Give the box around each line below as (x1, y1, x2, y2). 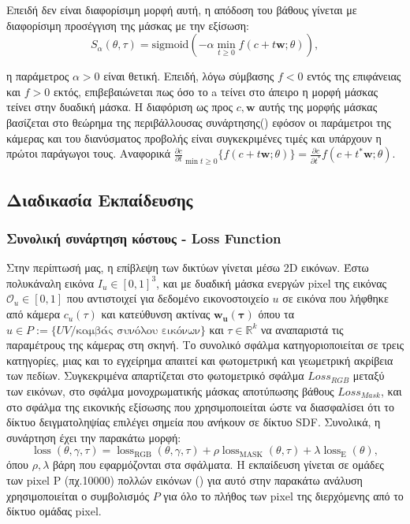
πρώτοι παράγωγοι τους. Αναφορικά (6, 145, 170, 162)
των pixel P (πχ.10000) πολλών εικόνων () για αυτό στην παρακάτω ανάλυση (6, 471, 363, 488)
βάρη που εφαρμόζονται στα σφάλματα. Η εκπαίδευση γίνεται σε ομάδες (52, 456, 384, 473)
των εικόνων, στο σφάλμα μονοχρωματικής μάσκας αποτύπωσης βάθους (6, 383, 334, 400)
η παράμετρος (6, 68, 69, 84)
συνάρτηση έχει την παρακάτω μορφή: (6, 429, 181, 445)
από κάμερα (6, 306, 61, 322)
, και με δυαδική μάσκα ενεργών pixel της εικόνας (156, 274, 387, 291)
